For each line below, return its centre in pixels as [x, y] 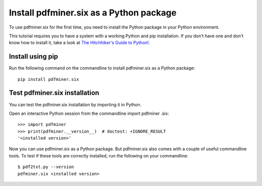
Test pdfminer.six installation [54, 93]
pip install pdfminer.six [49, 79]
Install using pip [33, 56]
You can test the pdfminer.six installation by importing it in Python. [75, 105]
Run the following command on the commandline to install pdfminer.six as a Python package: [102, 68]
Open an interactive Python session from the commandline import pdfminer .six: [89, 113]
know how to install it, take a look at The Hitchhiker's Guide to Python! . [80, 43]
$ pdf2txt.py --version [46, 167]
